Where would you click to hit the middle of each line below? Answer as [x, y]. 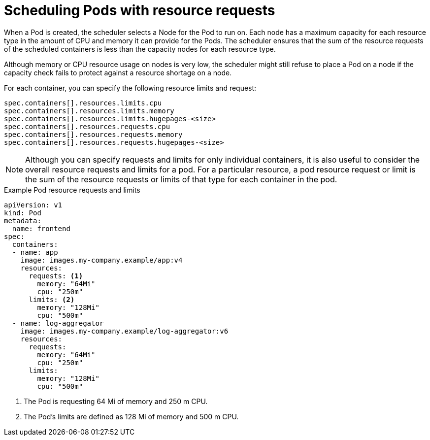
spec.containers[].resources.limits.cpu [83, 103]
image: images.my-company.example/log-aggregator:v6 [124, 331]
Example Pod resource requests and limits [72, 190]
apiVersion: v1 [33, 205]
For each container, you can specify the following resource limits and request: [130, 88]
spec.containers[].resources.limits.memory [89, 111]
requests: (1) [56, 276]
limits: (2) [52, 299]
